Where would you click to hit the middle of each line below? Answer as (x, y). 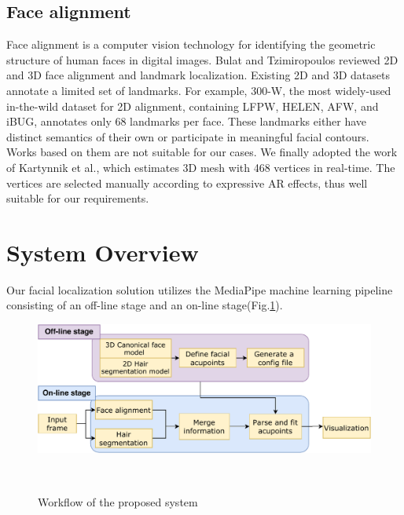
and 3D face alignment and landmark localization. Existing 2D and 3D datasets (198, 75)
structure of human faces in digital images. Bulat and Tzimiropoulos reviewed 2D (202, 59)
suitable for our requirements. (78, 198)
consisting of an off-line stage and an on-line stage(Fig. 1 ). (145, 305)
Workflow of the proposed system (118, 501)
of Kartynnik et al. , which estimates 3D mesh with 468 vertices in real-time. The (201, 167)
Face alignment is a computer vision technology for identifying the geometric (191, 44)
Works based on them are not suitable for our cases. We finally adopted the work (202, 152)
